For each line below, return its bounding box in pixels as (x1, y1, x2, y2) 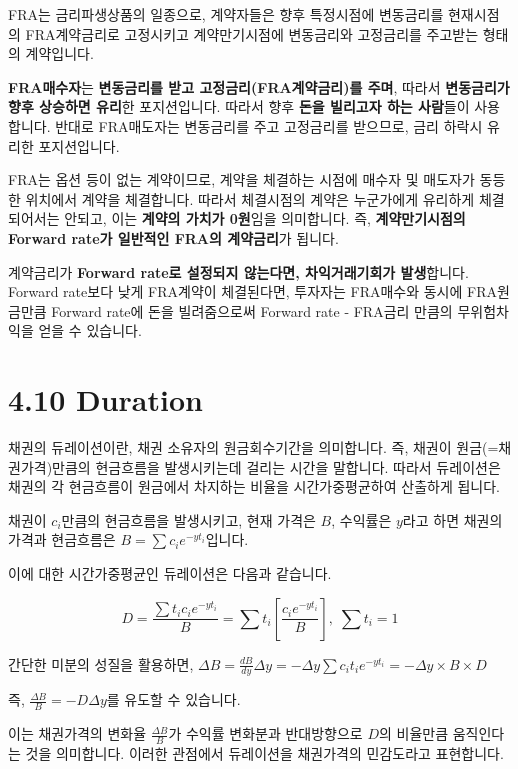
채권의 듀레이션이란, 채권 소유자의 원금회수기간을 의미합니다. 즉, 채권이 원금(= (8, 437, 499, 458)
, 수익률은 (331, 509, 392, 530)
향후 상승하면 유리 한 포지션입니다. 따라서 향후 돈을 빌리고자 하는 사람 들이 (8, 96, 470, 117)
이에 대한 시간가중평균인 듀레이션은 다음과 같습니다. (8, 563, 332, 583)
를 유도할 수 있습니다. (106, 689, 241, 710)
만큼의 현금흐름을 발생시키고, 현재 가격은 (61, 509, 316, 530)
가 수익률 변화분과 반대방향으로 (168, 723, 363, 744)
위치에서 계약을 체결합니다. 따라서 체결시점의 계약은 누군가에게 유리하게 (25, 188, 475, 209)
